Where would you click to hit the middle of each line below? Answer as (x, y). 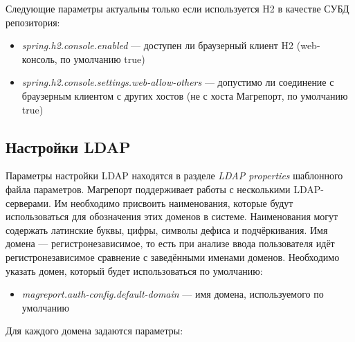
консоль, (39, 58)
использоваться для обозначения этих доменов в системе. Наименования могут (172, 216)
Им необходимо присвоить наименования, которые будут (174, 202)
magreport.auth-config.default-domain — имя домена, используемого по (173, 294)
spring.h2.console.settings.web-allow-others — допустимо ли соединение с (178, 82)
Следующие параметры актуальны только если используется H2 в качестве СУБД (177, 8)
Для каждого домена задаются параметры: (94, 331)
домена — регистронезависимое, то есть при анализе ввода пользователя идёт (170, 243)
